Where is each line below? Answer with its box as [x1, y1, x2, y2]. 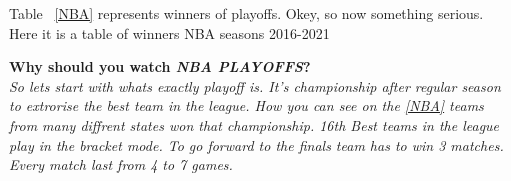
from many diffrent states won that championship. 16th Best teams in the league [9, 114, 500, 135]
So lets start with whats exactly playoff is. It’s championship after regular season [9, 75, 501, 96]
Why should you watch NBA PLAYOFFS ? [9, 56, 311, 77]
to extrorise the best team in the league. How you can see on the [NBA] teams [9, 95, 484, 116]
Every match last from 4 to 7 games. [9, 154, 233, 175]
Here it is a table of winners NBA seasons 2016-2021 [9, 22, 330, 43]
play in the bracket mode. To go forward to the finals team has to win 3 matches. [9, 134, 504, 155]
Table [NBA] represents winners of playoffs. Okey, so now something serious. [9, 3, 484, 23]
